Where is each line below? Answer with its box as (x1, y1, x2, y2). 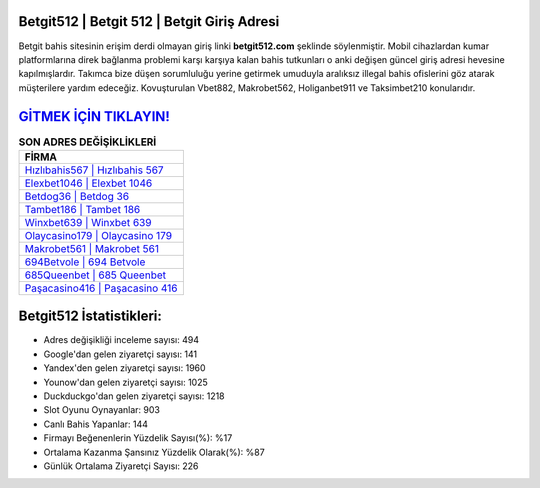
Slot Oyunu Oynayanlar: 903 (43, 404, 160, 416)
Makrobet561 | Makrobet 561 (24, 241, 160, 255)
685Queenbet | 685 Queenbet (24, 268, 167, 282)
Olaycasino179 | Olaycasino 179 (24, 228, 173, 242)
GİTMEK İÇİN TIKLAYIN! (18, 108, 170, 125)
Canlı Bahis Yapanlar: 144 (43, 418, 149, 430)
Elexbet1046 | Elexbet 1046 (24, 176, 153, 190)
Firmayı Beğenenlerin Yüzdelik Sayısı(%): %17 (43, 432, 233, 444)
